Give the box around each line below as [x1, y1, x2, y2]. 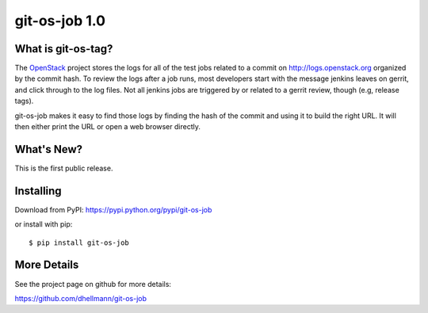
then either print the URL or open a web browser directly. [14, 122, 201, 132]
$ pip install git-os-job [29, 238, 130, 247]
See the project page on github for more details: [14, 279, 172, 288]
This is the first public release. [14, 163, 113, 173]
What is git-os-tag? [14, 42, 113, 55]
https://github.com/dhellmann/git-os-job [14, 293, 147, 303]
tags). [14, 96, 34, 106]
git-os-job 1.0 [14, 12, 106, 29]
